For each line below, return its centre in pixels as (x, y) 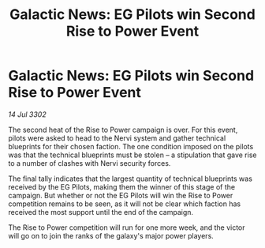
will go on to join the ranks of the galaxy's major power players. (111, 235)
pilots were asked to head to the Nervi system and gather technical (117, 138)
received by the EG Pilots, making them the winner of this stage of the (121, 186)
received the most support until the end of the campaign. (101, 212)
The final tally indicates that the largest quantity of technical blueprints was (130, 178)
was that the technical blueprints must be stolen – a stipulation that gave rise (132, 155)
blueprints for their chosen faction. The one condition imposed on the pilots (131, 146)
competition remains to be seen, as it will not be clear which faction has (125, 204)
